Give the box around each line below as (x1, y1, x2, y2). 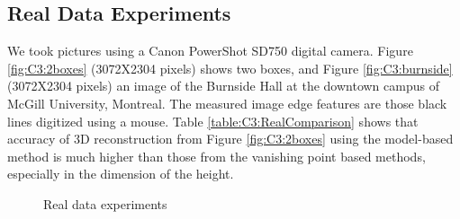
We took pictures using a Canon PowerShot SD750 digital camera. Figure (7, 41, 413, 60)
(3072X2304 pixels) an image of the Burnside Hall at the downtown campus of (7, 76, 439, 95)
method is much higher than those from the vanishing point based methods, (7, 146, 426, 165)
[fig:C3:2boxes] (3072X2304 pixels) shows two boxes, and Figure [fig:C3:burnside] (7, 58, 453, 77)
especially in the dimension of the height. (7, 164, 234, 183)
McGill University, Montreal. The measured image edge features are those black (7, 93, 447, 112)
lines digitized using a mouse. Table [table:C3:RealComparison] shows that (7, 111, 419, 130)
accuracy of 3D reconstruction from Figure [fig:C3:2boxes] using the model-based (7, 129, 454, 148)
